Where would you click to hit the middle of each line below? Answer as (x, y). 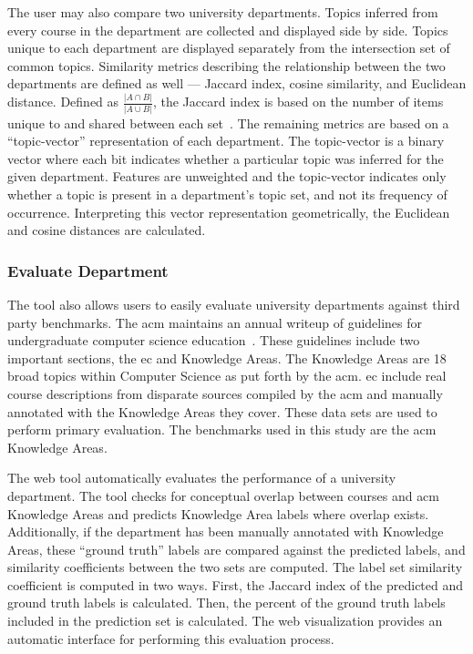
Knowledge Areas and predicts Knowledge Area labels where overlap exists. (218, 513)
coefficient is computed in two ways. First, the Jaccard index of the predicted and (236, 584)
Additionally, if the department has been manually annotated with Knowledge (226, 531)
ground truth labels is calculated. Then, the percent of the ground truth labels (226, 603)
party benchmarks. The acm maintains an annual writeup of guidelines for (215, 322)
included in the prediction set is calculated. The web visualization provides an (225, 621)
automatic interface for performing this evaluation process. (171, 638)
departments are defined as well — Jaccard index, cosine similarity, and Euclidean (237, 83)
